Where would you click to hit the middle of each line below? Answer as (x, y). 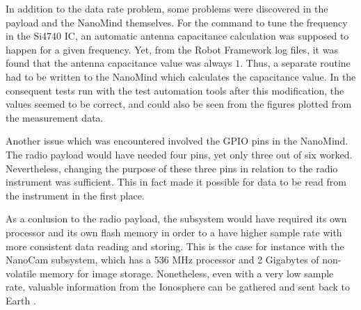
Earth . (21, 300)
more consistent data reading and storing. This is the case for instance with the (175, 246)
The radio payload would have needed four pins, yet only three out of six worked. (179, 154)
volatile (21, 273)
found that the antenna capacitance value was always (119, 63)
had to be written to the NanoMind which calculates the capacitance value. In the (181, 76)
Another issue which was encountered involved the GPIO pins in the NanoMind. (177, 141)
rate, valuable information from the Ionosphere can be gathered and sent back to (178, 287)
